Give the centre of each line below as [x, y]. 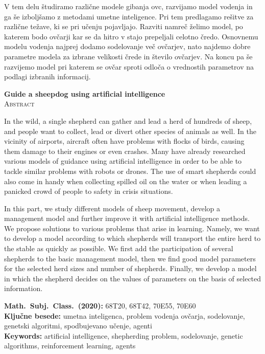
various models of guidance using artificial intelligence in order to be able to [123, 161]
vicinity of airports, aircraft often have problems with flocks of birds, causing [124, 141]
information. [23, 288]
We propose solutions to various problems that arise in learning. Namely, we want [132, 228]
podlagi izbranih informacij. [47, 76]
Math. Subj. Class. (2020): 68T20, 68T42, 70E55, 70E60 [100, 306]
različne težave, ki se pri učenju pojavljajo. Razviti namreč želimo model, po [124, 26]
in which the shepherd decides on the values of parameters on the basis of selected [133, 278]
